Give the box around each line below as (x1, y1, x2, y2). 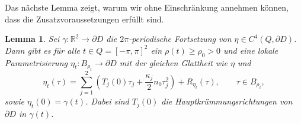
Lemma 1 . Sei (5, 32, 60, 45)
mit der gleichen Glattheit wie (119, 56, 228, 68)
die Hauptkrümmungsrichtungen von (161, 95, 293, 107)
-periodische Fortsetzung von (129, 32, 232, 45)
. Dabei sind (85, 95, 129, 107)
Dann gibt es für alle (5, 44, 81, 56)
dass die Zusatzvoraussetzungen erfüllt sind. (5, 12, 164, 25)
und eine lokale (223, 44, 278, 56)
